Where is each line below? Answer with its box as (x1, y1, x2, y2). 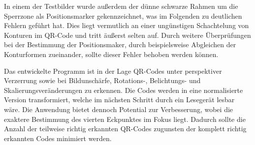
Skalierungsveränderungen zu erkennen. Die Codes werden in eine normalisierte (4, 85, 243, 95)
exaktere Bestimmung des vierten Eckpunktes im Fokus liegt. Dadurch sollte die (4, 114, 246, 124)
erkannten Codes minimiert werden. (4, 133, 112, 143)
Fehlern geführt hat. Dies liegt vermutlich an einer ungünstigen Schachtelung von (4, 20, 249, 30)
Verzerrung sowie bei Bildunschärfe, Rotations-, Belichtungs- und (4, 75, 201, 86)
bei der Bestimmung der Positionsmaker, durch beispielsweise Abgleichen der (4, 39, 236, 50)
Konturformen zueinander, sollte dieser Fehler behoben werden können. (4, 49, 219, 59)
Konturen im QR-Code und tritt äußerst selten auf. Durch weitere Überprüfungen (4, 29, 251, 40)
